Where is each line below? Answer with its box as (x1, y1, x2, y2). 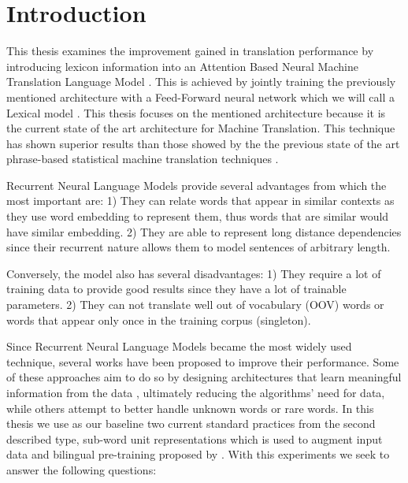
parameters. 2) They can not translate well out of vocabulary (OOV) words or (6, 296, 384, 313)
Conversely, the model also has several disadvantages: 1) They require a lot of (6, 265, 381, 281)
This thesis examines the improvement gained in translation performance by (6, 43, 374, 59)
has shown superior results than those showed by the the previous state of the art (6, 135, 400, 151)
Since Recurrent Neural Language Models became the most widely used (6, 338, 352, 355)
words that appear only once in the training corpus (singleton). (6, 311, 311, 328)
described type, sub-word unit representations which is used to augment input (6, 430, 383, 447)
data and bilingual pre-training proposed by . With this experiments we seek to (6, 446, 390, 463)
